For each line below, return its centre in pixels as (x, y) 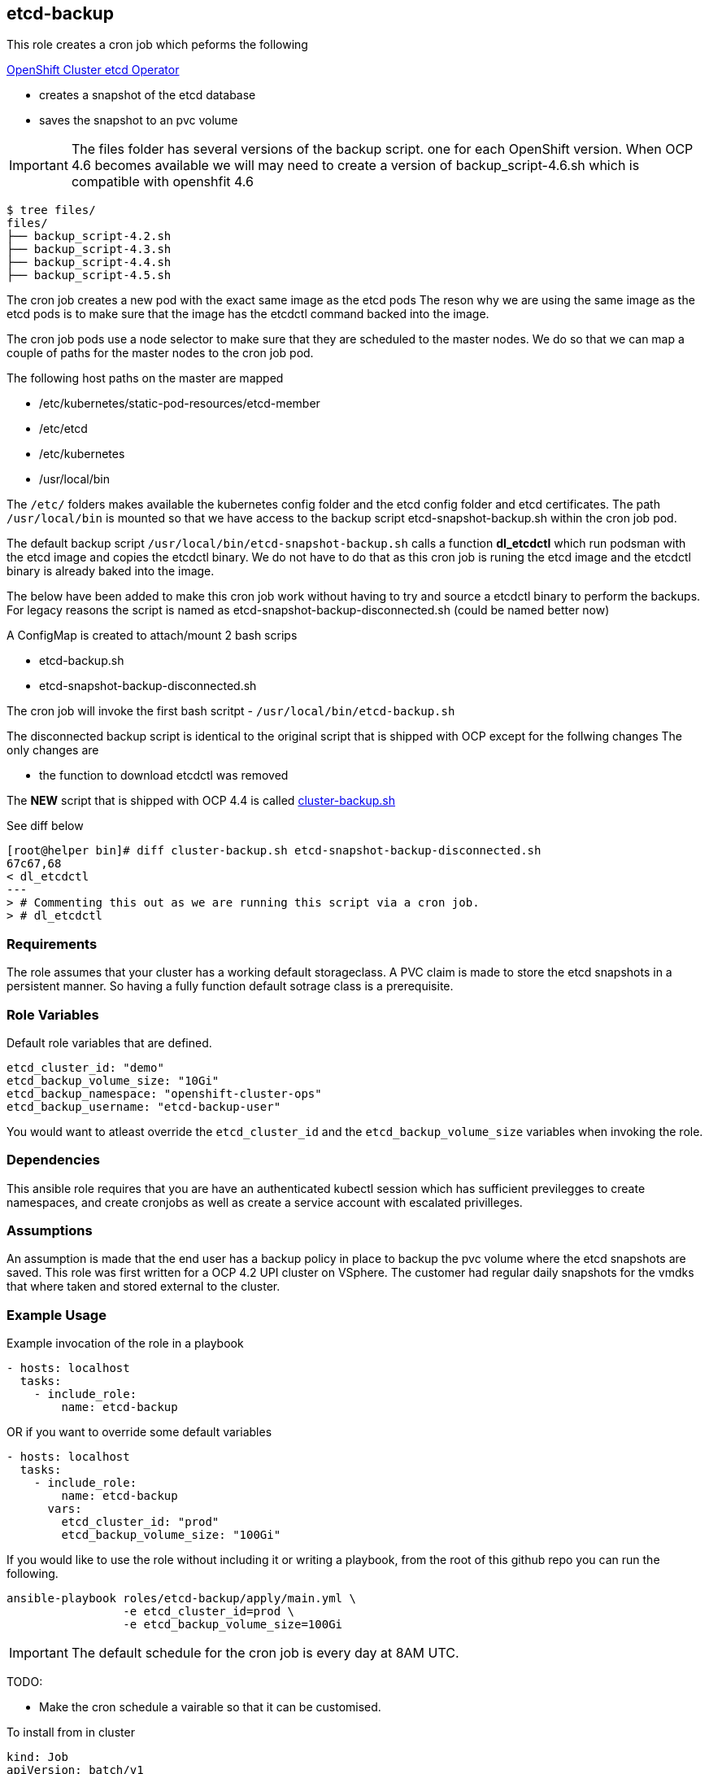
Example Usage (57, 1315)
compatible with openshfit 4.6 (162, 182)
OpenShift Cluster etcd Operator (93, 70)
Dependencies (54, 1160)
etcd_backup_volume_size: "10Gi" (113, 1080)
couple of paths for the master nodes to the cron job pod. (160, 353)
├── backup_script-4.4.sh (89, 262)
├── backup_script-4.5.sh (89, 275)
